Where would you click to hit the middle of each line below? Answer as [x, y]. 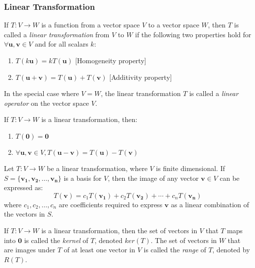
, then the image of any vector [153, 178]
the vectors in [25, 214]
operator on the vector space [47, 103]
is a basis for [83, 178]
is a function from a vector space [91, 25]
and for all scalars [61, 44]
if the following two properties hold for [193, 34]
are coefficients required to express [111, 204]
